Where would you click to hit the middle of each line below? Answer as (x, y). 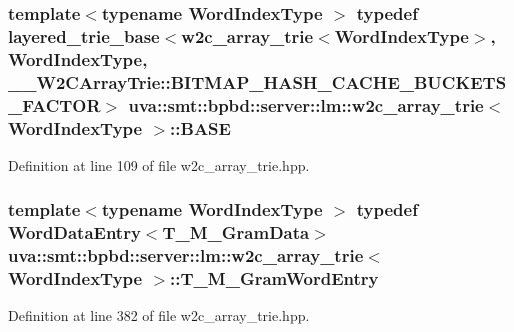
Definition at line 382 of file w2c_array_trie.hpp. (159, 315)
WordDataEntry (74, 232)
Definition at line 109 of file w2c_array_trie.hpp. (159, 164)
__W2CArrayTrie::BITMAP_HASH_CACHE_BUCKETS (257, 81)
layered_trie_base (84, 35)
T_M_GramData (236, 232)
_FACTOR (54, 104)
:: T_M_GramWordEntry (274, 278)
